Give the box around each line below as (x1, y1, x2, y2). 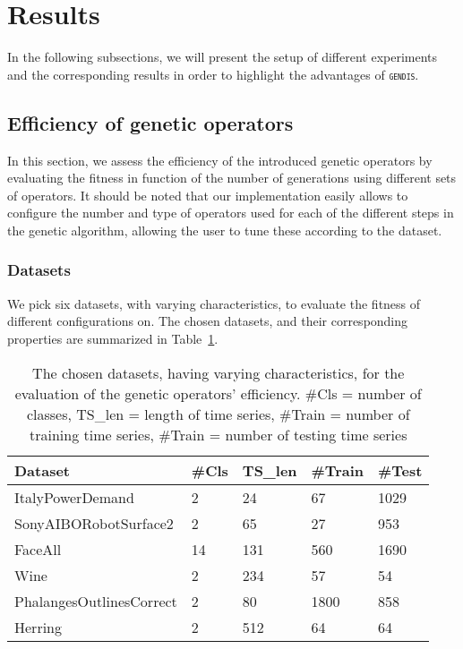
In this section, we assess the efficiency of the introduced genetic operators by (7, 150, 433, 169)
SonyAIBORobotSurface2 (14, 512, 174, 534)
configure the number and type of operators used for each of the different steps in (7, 203, 454, 222)
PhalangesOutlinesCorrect (14, 590, 177, 611)
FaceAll (14, 538, 62, 559)
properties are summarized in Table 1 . (7, 329, 219, 347)
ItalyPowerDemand (14, 486, 134, 508)
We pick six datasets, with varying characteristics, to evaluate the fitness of (7, 294, 421, 312)
